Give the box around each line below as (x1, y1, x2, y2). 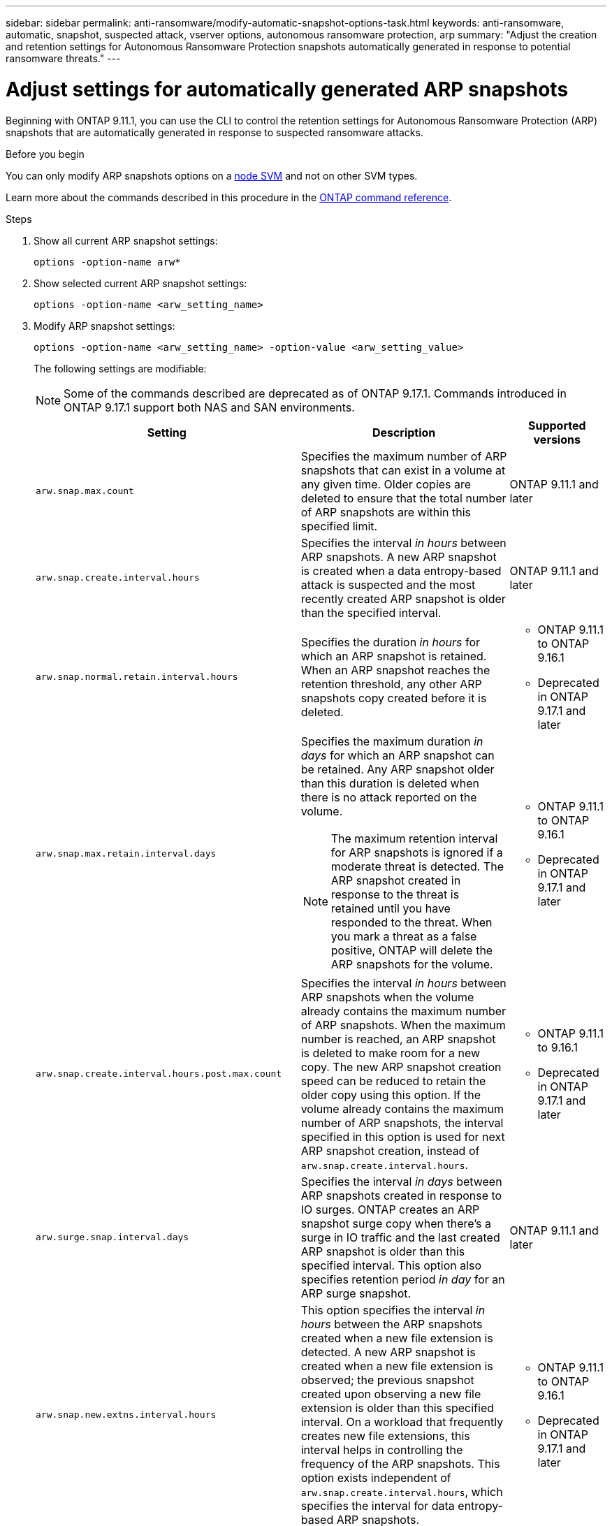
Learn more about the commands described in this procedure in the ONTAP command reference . (6, 191, 452, 203)
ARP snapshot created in (330, 873, 461, 887)
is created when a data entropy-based (300, 563, 502, 578)
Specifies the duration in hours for (300, 634, 481, 649)
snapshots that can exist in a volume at (300, 463, 506, 477)
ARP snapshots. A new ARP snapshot (300, 549, 497, 564)
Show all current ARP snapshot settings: (34, 234, 218, 247)
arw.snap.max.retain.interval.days (36, 848, 217, 859)
